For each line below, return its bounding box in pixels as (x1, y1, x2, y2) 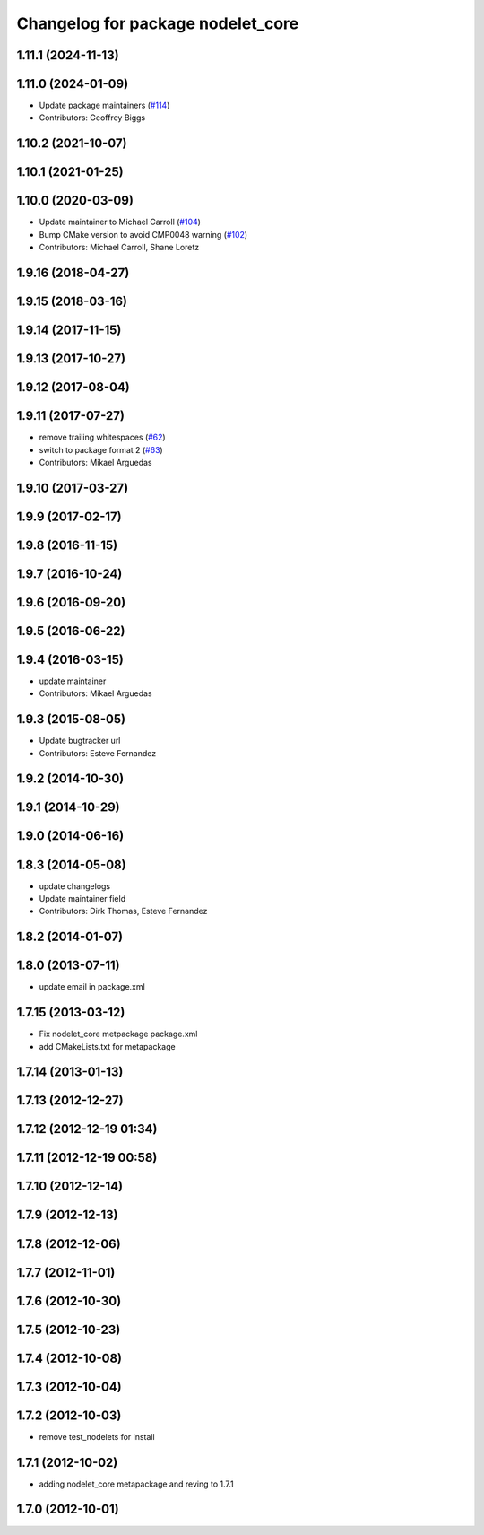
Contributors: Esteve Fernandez (39, 747, 157, 758)
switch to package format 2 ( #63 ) (39, 444, 163, 455)
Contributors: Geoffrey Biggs (39, 112, 146, 123)
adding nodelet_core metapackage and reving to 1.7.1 (39, 1478, 234, 1489)
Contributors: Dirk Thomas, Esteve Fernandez (39, 906, 208, 917)
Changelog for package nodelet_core (16, 13, 299, 33)
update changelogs (39, 880, 111, 892)
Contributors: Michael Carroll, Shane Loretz (39, 242, 200, 253)
